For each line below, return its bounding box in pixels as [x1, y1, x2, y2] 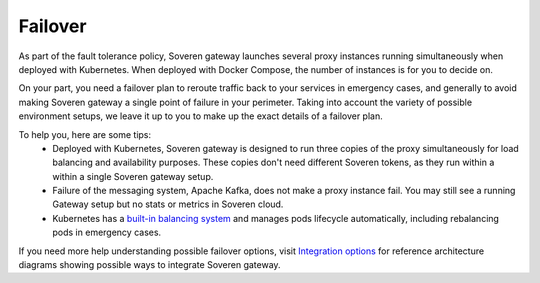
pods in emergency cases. [52, 226, 162, 239]
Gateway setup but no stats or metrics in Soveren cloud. [52, 198, 284, 210]
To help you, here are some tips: [18, 128, 152, 140]
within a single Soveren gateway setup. [52, 170, 214, 182]
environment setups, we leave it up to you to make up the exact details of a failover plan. [18, 110, 384, 122]
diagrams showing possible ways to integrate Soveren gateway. [18, 259, 281, 271]
